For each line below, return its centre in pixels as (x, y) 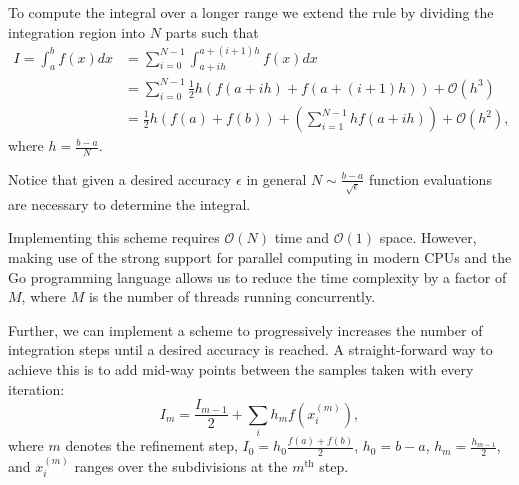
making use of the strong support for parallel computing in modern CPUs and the (260, 256)
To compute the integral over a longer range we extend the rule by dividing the (251, 12)
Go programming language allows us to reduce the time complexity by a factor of (257, 276)
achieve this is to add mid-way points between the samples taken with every (241, 368)
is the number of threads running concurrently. (232, 296)
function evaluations (430, 178)
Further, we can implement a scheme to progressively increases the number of (245, 329)
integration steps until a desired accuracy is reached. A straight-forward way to (250, 349)
